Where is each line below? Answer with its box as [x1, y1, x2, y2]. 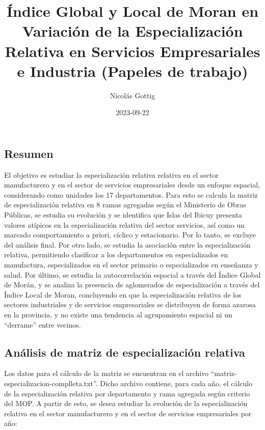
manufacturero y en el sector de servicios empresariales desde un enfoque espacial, [4, 179, 260, 190]
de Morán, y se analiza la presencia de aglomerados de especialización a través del [4, 279, 260, 290]
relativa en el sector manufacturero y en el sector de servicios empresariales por [4, 408, 252, 418]
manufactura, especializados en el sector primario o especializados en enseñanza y [4, 259, 258, 270]
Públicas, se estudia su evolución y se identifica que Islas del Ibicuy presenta [4, 209, 243, 220]
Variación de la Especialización [22, 20, 243, 41]
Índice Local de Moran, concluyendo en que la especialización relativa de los [4, 289, 242, 300]
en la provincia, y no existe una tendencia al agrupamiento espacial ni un [4, 309, 232, 319]
